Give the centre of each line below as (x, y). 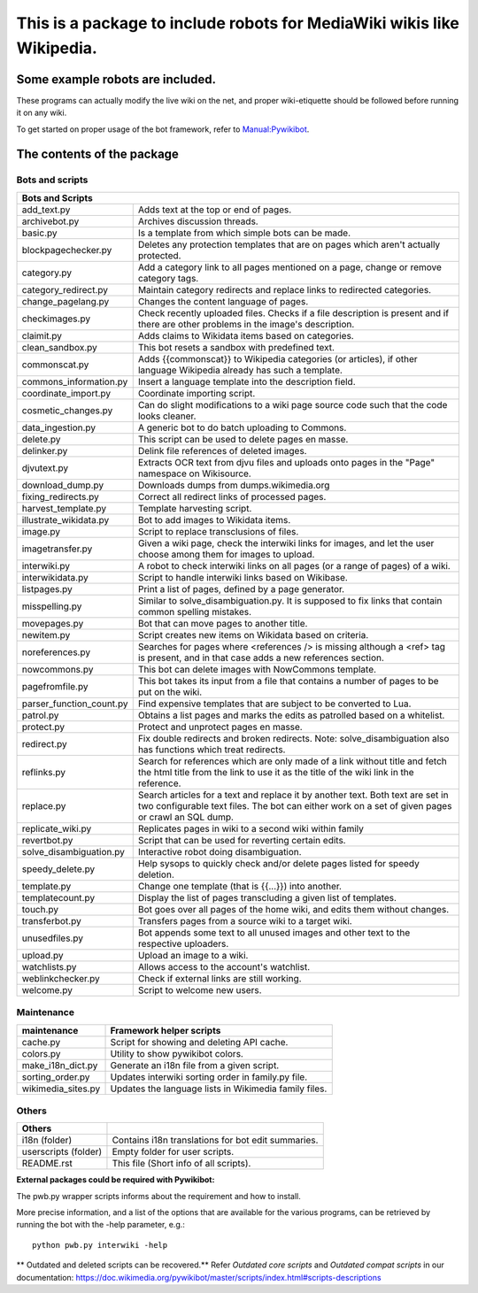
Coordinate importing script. (197, 393)
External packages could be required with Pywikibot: (116, 1180)
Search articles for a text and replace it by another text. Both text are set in (293, 795)
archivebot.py (50, 221)
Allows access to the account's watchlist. (224, 966)
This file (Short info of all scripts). (181, 1164)
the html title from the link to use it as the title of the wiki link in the (276, 772)
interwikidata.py (55, 577)
